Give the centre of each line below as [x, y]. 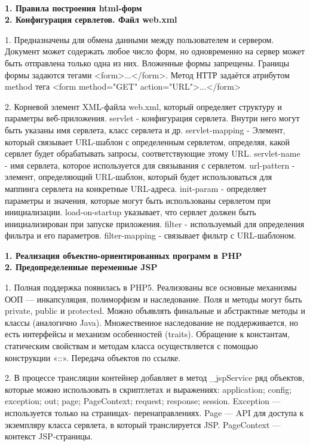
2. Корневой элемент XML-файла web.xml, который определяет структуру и [143, 106]
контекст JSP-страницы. [49, 436]
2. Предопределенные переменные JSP [81, 267]
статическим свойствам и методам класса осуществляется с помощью [131, 346]
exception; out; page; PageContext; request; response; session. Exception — [143, 401]
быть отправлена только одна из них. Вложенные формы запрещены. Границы [147, 62]
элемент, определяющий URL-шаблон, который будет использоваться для [139, 177]
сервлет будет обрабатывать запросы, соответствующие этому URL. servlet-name [153, 153]
